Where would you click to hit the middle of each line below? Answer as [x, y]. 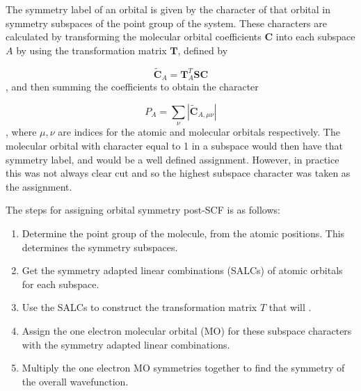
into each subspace [315, 37]
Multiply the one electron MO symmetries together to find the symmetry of [183, 368]
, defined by [203, 50]
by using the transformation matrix [91, 50]
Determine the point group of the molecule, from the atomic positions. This [183, 233]
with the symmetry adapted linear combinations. [126, 344]
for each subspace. [61, 284]
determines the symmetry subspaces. [100, 247]
